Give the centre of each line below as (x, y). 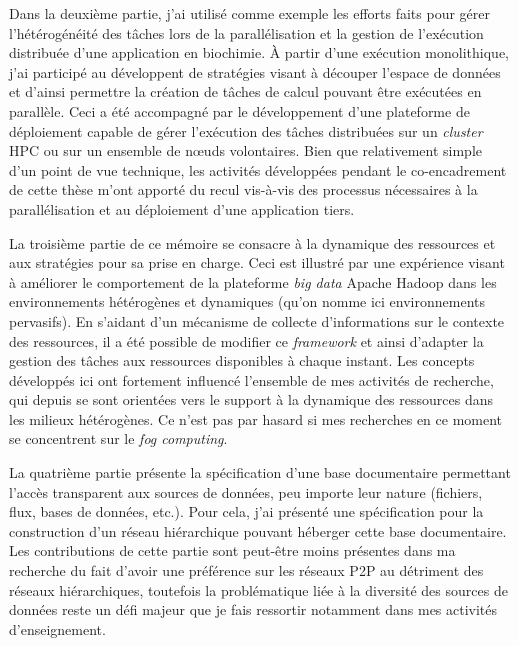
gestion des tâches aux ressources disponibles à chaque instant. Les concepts (242, 360)
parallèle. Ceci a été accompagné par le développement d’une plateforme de (239, 110)
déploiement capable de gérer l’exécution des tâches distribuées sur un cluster (246, 130)
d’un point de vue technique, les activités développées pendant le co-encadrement (258, 169)
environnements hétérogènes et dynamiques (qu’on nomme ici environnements (247, 301)
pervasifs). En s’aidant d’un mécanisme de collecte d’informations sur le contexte (257, 320)
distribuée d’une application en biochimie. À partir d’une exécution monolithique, (259, 52)
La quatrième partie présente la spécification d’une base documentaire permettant (260, 472)
